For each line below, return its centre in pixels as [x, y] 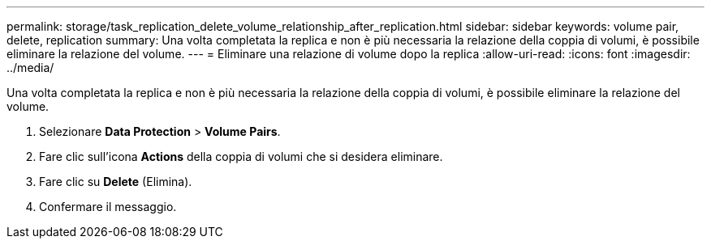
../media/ [30, 68]
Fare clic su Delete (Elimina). [116, 182]
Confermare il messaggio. [108, 207]
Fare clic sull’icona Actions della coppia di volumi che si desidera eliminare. [241, 156]
